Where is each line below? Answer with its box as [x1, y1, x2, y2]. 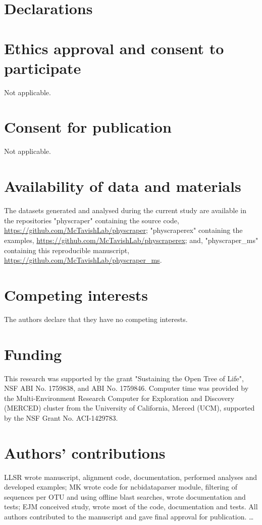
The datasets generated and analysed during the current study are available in [4, 205, 247, 216]
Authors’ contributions [4, 442, 166, 463]
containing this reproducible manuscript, [4, 245, 130, 255]
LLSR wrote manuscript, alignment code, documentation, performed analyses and [4, 471, 257, 482]
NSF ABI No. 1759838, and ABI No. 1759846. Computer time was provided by [4, 383, 249, 393]
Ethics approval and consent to [4, 37, 224, 58]
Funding [4, 343, 62, 364]
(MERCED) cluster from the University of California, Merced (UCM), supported [4, 402, 255, 413]
